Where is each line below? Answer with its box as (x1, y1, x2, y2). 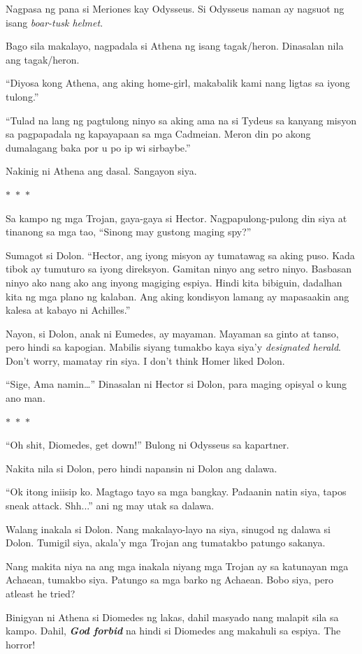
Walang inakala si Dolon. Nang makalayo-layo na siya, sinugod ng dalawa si (6, 521, 331, 536)
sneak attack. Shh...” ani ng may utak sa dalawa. (6, 498, 215, 513)
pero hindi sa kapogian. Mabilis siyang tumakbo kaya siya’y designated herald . (6, 340, 342, 354)
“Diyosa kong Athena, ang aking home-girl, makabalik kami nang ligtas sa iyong (6, 75, 350, 90)
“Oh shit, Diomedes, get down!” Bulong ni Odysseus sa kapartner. (6, 437, 289, 452)
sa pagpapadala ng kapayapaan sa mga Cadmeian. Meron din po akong (6, 126, 311, 141)
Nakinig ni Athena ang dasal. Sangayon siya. (6, 163, 197, 178)
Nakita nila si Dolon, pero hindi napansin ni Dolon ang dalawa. (6, 460, 277, 475)
